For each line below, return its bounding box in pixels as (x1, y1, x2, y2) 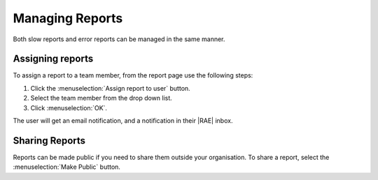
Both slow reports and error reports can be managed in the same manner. (13, 35, 225, 43)
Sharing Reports (13, 135, 86, 147)
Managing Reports (13, 10, 123, 26)
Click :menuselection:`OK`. (30, 103, 108, 112)
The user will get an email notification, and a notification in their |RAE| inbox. (13, 117, 233, 125)
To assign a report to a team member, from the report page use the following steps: (13, 71, 253, 80)
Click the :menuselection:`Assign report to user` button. (30, 84, 190, 92)
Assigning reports (13, 53, 94, 65)
